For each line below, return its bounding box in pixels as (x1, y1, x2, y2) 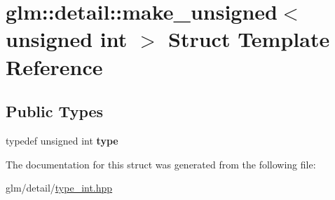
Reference (6, 52, 103, 81)
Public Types (6, 100, 104, 122)
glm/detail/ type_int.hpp (6, 180, 113, 195)
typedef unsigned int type (6, 133, 118, 147)
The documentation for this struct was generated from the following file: (6, 156, 316, 171)
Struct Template (168, 25, 330, 53)
